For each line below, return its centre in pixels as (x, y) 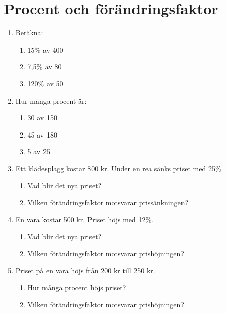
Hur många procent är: (51, 100)
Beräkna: (29, 33)
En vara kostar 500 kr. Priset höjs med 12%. (84, 219)
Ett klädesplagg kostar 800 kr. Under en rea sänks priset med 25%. (119, 168)
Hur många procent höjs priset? (77, 287)
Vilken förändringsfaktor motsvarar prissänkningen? (108, 203)
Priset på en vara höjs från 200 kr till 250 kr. (85, 270)
